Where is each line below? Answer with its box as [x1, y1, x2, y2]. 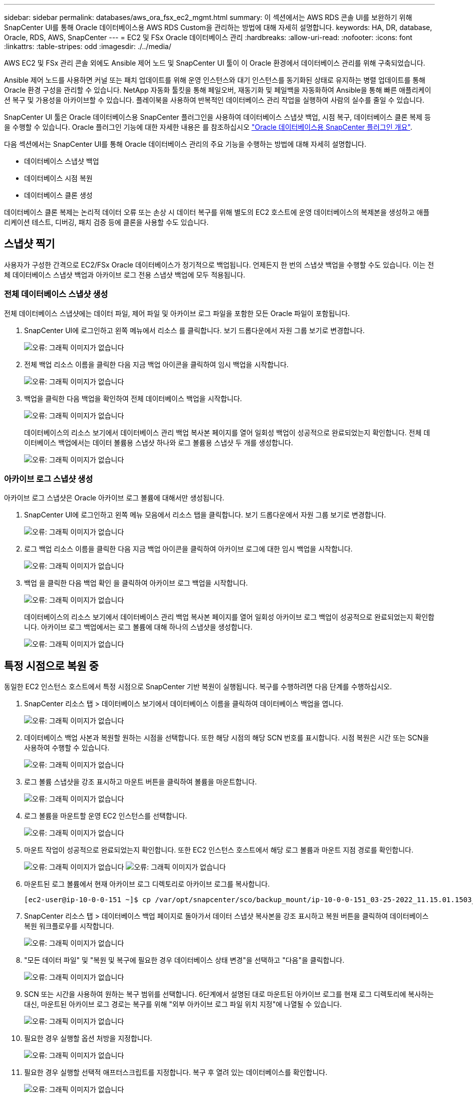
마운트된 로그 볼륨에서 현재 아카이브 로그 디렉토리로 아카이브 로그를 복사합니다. [24, 880, 270, 889]
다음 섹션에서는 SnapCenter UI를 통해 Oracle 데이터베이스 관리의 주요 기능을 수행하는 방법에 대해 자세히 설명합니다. [4, 140, 367, 148]
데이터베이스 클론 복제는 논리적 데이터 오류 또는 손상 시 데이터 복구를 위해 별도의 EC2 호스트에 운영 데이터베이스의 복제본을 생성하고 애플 [4, 208, 430, 216]
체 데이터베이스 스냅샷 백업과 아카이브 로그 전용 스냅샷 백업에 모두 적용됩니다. [4, 270, 246, 279]
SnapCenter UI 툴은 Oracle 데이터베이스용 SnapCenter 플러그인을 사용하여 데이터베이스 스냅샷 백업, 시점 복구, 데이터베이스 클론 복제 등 [4, 113, 431, 121]
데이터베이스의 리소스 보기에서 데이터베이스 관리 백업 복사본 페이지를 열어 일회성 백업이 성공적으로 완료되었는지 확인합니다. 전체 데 [24, 428, 430, 437]
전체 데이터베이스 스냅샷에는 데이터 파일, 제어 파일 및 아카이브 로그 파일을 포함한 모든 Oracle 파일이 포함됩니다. [4, 309, 350, 318]
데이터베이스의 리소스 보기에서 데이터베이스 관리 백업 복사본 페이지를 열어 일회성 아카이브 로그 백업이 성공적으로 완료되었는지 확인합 [24, 613, 434, 622]
